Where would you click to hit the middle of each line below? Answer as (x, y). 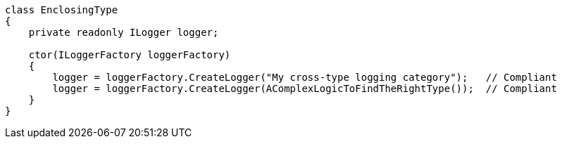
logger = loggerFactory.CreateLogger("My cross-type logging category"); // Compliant (305, 77)
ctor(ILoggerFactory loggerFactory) (130, 55)
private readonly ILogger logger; (124, 32)
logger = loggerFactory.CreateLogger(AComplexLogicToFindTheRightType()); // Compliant (305, 89)
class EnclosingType (62, 10)
